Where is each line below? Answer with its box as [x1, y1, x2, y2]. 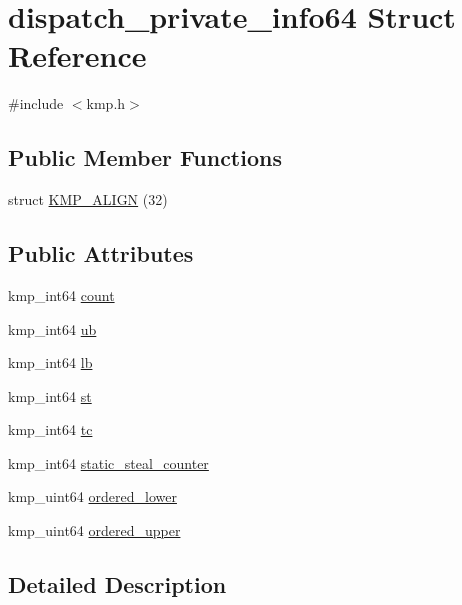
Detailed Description [8, 569, 227, 600]
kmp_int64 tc [8, 419, 93, 440]
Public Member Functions [8, 142, 282, 173]
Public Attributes [8, 238, 194, 269]
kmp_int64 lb [8, 352, 93, 373]
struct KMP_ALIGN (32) [8, 189, 168, 210]
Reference [8, 35, 147, 76]
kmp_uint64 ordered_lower [8, 486, 177, 507]
